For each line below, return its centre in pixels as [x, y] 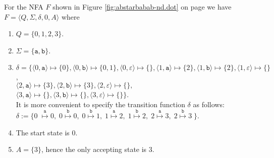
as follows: [209, 104]
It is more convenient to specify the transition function [100, 104]
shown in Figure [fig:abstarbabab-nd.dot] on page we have [142, 7]
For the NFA [24, 7]
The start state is [43, 132]
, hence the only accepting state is [94, 149]
